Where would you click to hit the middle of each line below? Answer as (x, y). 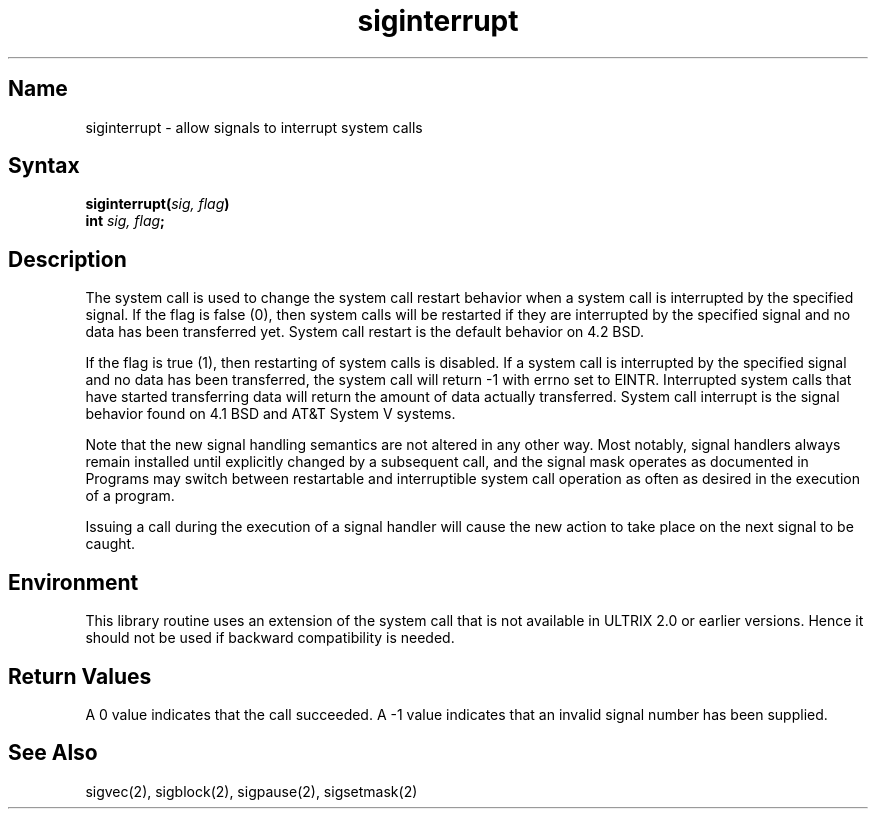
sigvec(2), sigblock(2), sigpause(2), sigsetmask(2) (251, 791)
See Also (53, 753)
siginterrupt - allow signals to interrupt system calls (254, 127)
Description (67, 259)
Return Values (80, 676)
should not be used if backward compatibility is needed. (270, 638)
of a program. (130, 496)
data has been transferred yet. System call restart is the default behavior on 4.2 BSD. (365, 332)
